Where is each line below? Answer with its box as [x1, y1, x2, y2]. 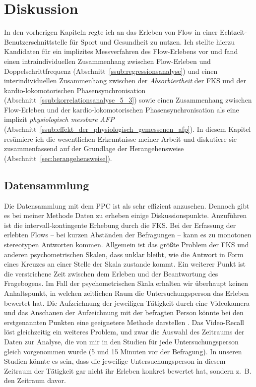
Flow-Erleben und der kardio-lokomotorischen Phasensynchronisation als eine [4, 104, 239, 114]
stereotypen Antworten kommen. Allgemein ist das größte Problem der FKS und [4, 239, 249, 250]
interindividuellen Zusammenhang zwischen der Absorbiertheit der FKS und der [4, 75, 246, 86]
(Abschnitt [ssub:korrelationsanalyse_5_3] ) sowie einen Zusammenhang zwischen [4, 95, 252, 105]
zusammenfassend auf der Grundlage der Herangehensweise [4, 143, 184, 154]
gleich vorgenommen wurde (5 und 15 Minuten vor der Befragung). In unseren [4, 346, 242, 356]
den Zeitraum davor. [4, 375, 66, 386]
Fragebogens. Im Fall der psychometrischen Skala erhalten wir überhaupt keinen [4, 278, 249, 288]
